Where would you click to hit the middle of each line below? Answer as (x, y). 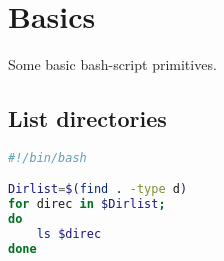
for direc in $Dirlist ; (87, 204)
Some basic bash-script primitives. (112, 64)
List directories (87, 118)
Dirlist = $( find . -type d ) (98, 189)
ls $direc (69, 234)
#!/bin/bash (47, 157)
